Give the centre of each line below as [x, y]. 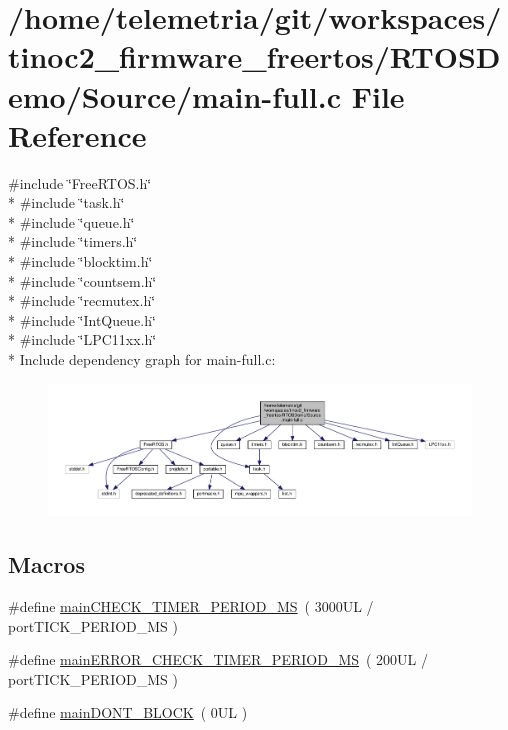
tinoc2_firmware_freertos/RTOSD [254, 56]
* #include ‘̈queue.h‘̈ [71, 221]
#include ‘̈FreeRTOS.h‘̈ [80, 182]
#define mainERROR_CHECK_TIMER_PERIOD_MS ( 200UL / [218, 659]
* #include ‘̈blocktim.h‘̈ [80, 261]
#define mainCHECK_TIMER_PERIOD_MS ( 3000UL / [191, 606]
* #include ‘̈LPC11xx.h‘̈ [82, 339]
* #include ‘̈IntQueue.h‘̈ [82, 319]
